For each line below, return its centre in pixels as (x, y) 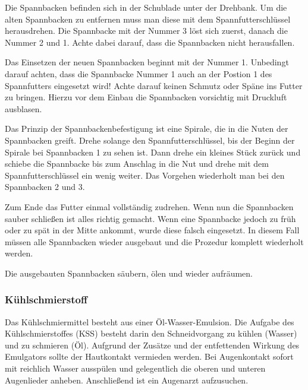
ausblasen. (23, 108)
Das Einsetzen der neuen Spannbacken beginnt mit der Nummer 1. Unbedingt (147, 62)
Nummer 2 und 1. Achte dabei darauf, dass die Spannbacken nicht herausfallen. (150, 42)
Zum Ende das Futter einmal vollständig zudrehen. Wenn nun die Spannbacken (149, 206)
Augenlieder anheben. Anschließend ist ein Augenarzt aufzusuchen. (127, 380)
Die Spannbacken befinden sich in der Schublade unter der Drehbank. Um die (146, 7)
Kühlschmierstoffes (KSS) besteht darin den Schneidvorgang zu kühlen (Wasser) (151, 333)
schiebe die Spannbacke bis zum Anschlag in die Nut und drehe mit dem (137, 164)
